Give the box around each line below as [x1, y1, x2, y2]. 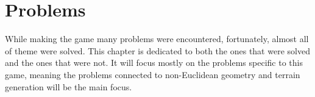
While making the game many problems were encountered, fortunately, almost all [5, 32, 309, 45]
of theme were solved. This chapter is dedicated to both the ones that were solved [5, 44, 310, 57]
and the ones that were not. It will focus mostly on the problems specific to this [5, 56, 303, 69]
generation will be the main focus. [5, 80, 132, 93]
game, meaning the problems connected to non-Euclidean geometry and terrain [5, 68, 300, 81]
